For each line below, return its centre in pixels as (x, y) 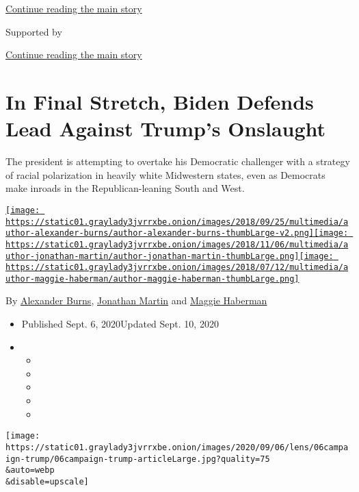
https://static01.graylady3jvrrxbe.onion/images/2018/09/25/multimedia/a (177, 222)
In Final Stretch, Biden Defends (160, 101)
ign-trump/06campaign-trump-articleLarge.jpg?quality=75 (138, 459)
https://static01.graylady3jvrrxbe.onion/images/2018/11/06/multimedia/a (177, 244)
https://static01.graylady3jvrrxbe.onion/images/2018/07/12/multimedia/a (177, 268)
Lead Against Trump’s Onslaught (166, 128)
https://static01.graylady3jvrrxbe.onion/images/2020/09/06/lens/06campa (177, 447)
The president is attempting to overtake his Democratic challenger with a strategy (178, 161)
